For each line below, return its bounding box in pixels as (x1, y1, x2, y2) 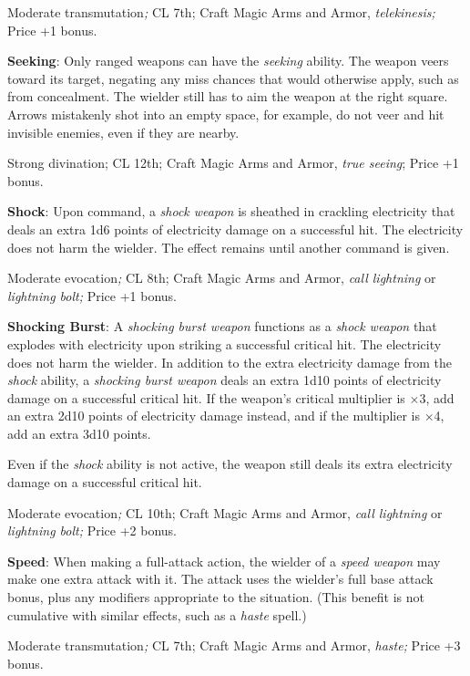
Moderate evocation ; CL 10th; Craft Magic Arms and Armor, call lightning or (7, 503, 443, 522)
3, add (419, 388, 455, 407)
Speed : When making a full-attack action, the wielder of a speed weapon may (7, 551, 441, 570)
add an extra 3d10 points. (7, 423, 151, 442)
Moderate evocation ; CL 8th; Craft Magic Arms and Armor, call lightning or (7, 268, 436, 287)
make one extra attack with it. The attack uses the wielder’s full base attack (7, 569, 434, 588)
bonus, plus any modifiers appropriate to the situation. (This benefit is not (7, 588, 424, 607)
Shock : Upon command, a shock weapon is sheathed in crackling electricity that (7, 202, 455, 221)
